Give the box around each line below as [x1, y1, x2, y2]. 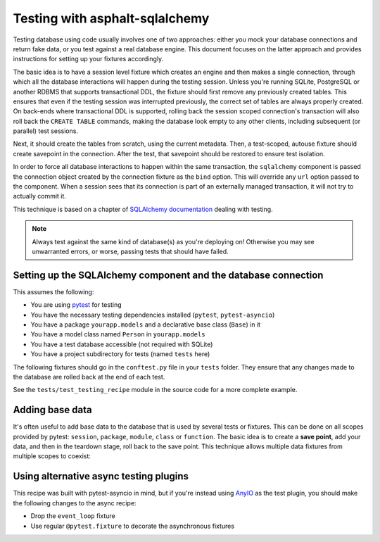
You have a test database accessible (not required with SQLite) [30, 340, 213, 348]
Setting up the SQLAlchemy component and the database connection [13, 269, 324, 281]
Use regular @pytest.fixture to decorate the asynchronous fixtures [30, 522, 235, 530]
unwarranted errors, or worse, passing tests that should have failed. [32, 247, 229, 256]
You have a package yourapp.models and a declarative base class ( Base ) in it [30, 320, 260, 329]
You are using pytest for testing [30, 301, 122, 309]
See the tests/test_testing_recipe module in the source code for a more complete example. [13, 386, 298, 394]
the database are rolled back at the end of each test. [13, 373, 165, 381]
